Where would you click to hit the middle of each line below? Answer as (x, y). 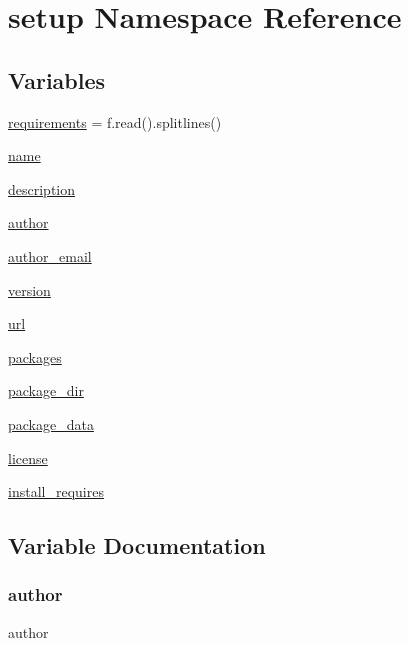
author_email (50, 255)
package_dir (46, 390)
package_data (51, 423)
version (29, 289)
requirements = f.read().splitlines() (115, 121)
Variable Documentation (137, 545)
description (42, 188)
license (28, 457)
